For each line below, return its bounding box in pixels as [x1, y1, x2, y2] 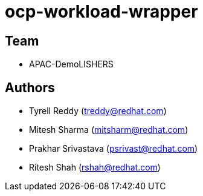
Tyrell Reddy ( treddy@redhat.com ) [29, 106, 167, 117]
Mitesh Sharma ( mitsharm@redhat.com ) [29, 124, 188, 135]
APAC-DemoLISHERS [29, 59, 114, 70]
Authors [5, 79, 55, 95]
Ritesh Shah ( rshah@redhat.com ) [29, 162, 161, 173]
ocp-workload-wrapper [5, 1, 198, 22]
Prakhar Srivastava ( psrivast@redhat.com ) [29, 143, 198, 154]
